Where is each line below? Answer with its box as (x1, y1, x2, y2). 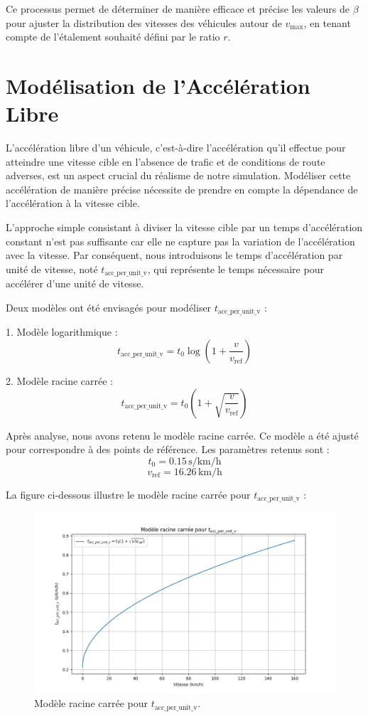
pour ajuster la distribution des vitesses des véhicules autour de (6, 15, 282, 30)
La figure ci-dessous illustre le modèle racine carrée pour (6, 487, 251, 501)
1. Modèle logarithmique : (6, 324, 118, 339)
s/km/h (188, 456, 222, 467)
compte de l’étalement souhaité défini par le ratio (6, 29, 220, 44)
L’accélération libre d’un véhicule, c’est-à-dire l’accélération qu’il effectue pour (6, 140, 346, 155)
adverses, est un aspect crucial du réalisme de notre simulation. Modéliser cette (6, 168, 351, 183)
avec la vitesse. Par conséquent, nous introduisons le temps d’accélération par (6, 248, 343, 262)
